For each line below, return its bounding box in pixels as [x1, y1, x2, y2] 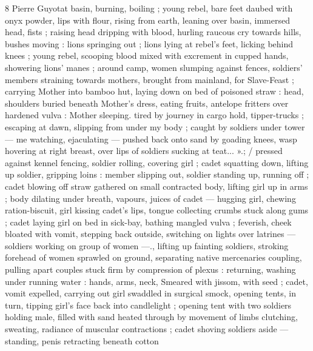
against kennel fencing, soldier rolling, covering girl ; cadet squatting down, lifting [5, 156, 309, 169]
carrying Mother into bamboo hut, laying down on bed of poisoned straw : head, [5, 85, 304, 98]
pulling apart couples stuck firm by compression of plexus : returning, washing [5, 263, 296, 276]
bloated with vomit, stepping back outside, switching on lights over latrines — [5, 227, 296, 240]
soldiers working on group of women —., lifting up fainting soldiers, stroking [5, 239, 289, 252]
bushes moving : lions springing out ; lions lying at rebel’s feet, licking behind [5, 37, 294, 50]
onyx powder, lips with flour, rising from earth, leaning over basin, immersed [5, 13, 291, 26]
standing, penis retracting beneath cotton [5, 334, 159, 347]
